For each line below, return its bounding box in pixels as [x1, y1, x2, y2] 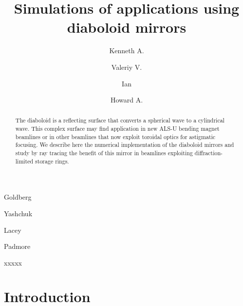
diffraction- [194, 149, 223, 157]
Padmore [4, 241, 31, 251]
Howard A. [110, 95, 143, 105]
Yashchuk [4, 208, 33, 219]
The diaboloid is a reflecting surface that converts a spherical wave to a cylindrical [15, 116, 224, 124]
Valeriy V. [111, 61, 142, 72]
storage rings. [35, 157, 69, 165]
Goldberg [4, 192, 32, 202]
